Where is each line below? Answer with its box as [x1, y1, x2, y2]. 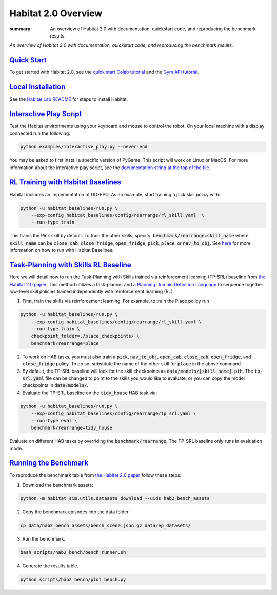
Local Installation [9, 83, 66, 91]
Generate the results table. [22, 563, 79, 569]
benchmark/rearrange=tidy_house [31, 424, 113, 431]
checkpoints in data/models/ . [22, 382, 89, 388]
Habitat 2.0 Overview [9, 8, 103, 19]
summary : [9, 26, 32, 32]
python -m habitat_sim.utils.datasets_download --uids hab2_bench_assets [20, 495, 210, 501]
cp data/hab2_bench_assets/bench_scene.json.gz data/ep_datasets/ [20, 522, 191, 528]
